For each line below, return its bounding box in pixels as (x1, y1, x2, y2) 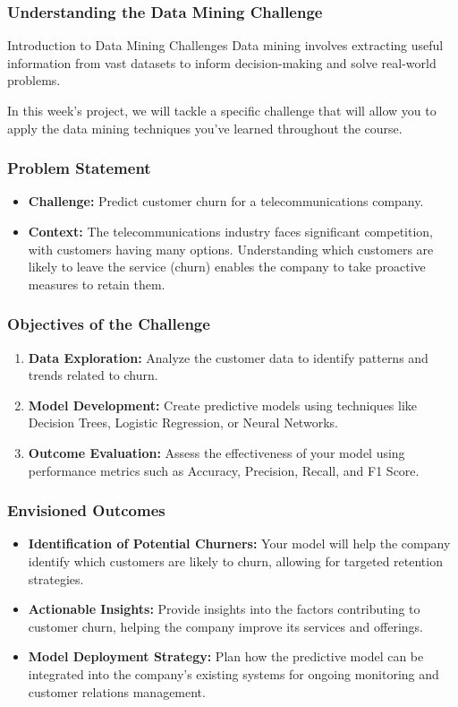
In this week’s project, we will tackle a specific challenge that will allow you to (7, 101, 437, 119)
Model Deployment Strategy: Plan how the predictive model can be (28, 647, 424, 666)
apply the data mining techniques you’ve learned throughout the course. (7, 118, 403, 137)
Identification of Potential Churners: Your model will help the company (28, 534, 451, 553)
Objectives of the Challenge (7, 313, 210, 335)
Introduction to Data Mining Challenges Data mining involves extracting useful (7, 36, 444, 55)
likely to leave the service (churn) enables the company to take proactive (28, 257, 426, 276)
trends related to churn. (28, 366, 158, 384)
